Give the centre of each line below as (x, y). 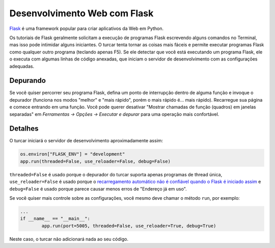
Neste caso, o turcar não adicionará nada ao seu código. (69, 239)
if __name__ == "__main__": (55, 219)
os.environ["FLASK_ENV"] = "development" (73, 154)
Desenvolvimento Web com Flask (81, 13)
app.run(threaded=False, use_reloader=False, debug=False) (95, 161)
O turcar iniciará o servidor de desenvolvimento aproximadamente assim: (86, 141)
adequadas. (22, 66)
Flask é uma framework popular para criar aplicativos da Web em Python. (87, 28)
